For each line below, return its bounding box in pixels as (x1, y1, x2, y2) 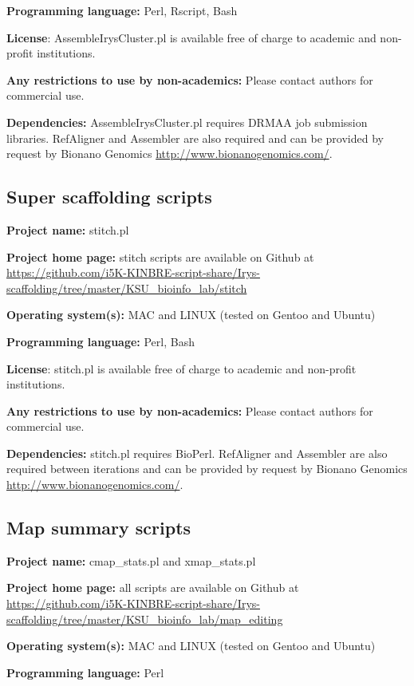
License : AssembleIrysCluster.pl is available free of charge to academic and (6, 29, 377, 45)
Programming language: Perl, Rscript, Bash (6, 2, 238, 18)
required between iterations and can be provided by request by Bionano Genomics (6, 460, 408, 477)
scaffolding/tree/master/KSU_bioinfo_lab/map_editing (6, 610, 283, 627)
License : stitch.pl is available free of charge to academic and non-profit (6, 360, 357, 377)
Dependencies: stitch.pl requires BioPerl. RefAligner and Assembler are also (6, 444, 388, 461)
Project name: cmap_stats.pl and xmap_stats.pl (6, 552, 256, 569)
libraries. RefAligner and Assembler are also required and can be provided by (6, 129, 384, 146)
